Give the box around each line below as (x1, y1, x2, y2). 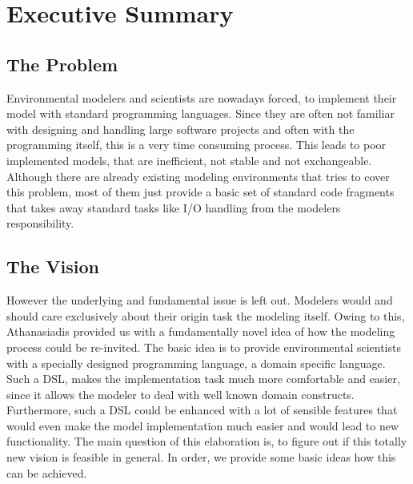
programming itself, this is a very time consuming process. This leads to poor (6, 136, 387, 153)
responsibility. (6, 215, 74, 232)
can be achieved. (6, 464, 87, 481)
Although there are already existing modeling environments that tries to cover (6, 167, 390, 184)
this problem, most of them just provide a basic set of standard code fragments (6, 184, 395, 200)
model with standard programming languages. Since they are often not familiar (6, 105, 395, 122)
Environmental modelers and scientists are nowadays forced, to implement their (6, 89, 397, 106)
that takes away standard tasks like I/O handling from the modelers (6, 199, 341, 216)
